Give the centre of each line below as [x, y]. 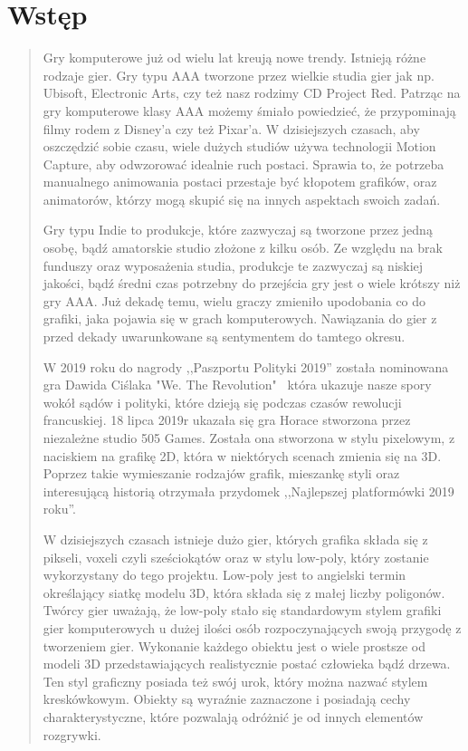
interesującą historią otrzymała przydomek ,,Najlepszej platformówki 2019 [248, 491]
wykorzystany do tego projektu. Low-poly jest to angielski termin [224, 575]
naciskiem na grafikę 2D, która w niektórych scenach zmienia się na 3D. [242, 455]
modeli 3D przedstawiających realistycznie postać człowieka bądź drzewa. [247, 664]
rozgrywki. [72, 734]
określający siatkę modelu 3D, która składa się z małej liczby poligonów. [244, 592]
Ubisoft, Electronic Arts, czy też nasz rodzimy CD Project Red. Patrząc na [252, 93]
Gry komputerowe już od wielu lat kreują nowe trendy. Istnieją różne [234, 58]
